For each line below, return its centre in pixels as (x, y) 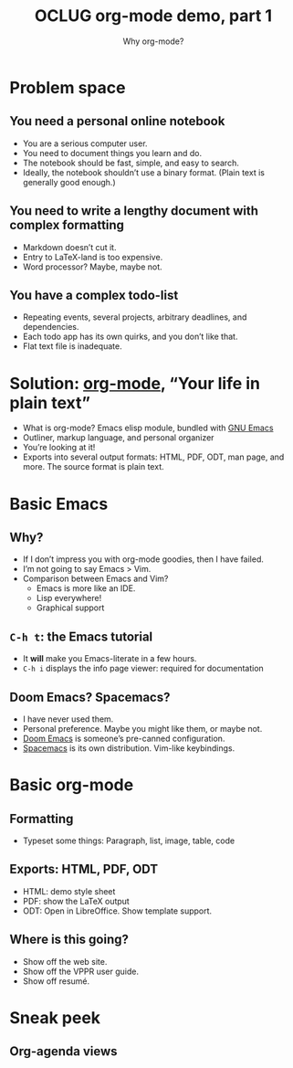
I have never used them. (68, 719)
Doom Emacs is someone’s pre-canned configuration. (124, 738)
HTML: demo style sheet (69, 891)
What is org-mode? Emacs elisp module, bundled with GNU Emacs (148, 428)
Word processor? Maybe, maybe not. (92, 267)
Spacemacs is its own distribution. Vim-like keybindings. (129, 748)
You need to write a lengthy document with (134, 211)
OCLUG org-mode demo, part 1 (153, 16)
